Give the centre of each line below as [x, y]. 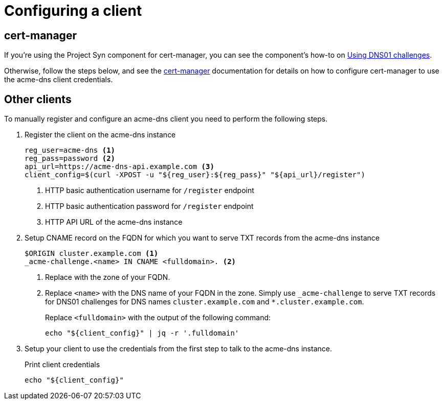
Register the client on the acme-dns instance [100, 135]
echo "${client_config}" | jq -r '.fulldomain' [142, 333]
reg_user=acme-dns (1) [70, 150]
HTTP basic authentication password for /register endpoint [149, 206]
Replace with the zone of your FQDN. [108, 277]
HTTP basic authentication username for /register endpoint [150, 191]
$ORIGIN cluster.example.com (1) [92, 254]
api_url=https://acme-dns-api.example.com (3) [119, 167]
